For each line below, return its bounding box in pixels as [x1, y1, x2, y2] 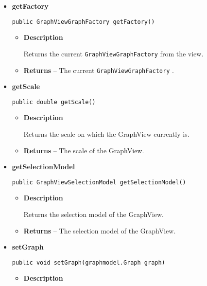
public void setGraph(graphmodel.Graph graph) [12, 259, 165, 266]
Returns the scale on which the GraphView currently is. [23, 129, 190, 139]
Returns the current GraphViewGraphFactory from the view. [23, 48, 204, 58]
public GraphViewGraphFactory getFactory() [12, 18, 155, 25]
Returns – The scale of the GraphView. [23, 145, 144, 155]
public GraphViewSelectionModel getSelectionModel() [12, 179, 186, 186]
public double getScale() [12, 98, 96, 106]
